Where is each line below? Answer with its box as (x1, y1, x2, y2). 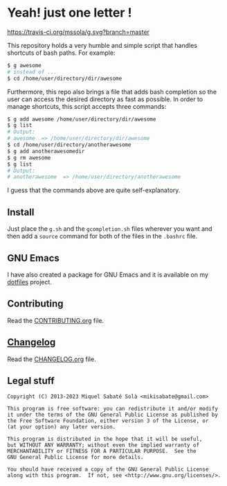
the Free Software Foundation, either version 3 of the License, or (7, 417, 209, 424)
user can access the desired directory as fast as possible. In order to (7, 95, 203, 103)
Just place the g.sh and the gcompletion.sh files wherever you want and (7, 225, 212, 233)
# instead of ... (7, 68, 57, 76)
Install (7, 206, 35, 218)
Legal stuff (7, 374, 55, 386)
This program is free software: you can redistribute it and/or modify (7, 406, 218, 413)
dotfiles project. (7, 277, 52, 286)
